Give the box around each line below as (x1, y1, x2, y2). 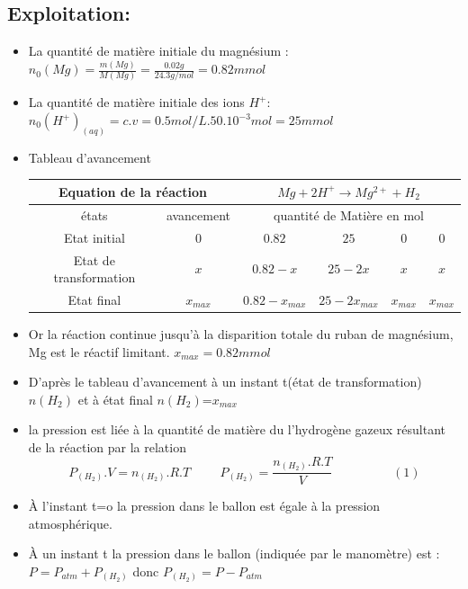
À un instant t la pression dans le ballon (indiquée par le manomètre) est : (28, 544, 440, 563)
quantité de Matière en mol (274, 205, 424, 224)
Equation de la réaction (58, 182, 207, 201)
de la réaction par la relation (28, 438, 186, 456)
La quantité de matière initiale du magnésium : (28, 41, 289, 60)
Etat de (73, 250, 115, 269)
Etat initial (63, 228, 125, 246)
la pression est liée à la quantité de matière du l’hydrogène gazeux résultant (28, 420, 446, 439)
